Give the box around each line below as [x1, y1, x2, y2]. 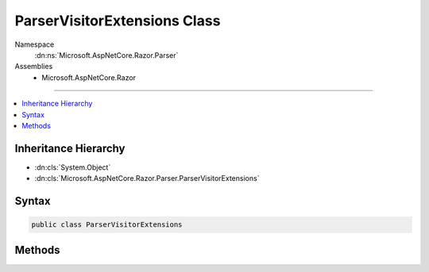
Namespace [14, 40, 55, 49]
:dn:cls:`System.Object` [34, 163, 111, 172]
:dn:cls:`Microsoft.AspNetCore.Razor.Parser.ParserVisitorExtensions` [34, 174, 260, 183]
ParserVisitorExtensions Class [14, 12, 221, 29]
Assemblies [14, 62, 53, 71]
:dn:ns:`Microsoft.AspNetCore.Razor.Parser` [34, 50, 179, 59]
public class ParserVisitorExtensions [31, 220, 183, 229]
